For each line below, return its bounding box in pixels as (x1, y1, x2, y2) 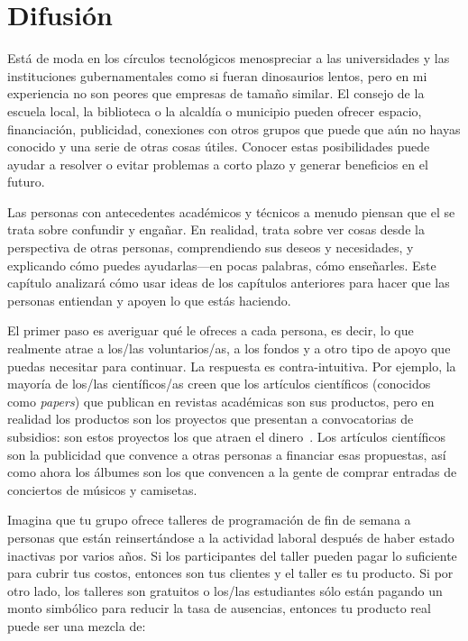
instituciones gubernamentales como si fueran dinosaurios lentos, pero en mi (7, 66, 427, 85)
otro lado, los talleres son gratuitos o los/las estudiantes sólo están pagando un (7, 581, 443, 600)
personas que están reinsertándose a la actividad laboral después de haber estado (7, 527, 454, 546)
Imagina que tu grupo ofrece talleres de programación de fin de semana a (7, 510, 411, 529)
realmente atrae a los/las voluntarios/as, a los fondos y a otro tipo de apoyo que (7, 339, 451, 358)
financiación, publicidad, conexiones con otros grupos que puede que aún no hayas (7, 119, 461, 138)
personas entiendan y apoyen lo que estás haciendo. (7, 290, 291, 309)
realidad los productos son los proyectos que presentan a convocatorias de (7, 409, 414, 428)
